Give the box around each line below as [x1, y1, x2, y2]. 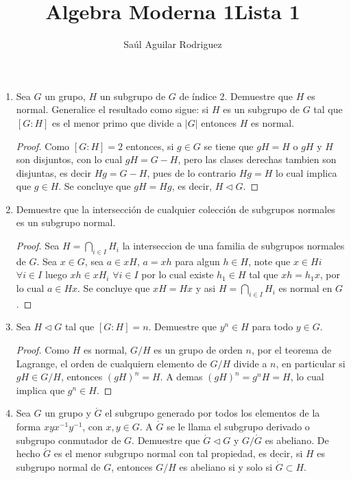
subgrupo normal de [16, 459, 101, 474]
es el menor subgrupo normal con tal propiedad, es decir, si [53, 446, 303, 460]
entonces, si [125, 138, 174, 153]
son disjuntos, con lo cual [16, 152, 123, 167]
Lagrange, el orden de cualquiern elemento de [16, 356, 207, 370]
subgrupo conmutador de [16, 432, 121, 447]
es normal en [278, 281, 332, 295]
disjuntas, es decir [16, 165, 91, 180]
